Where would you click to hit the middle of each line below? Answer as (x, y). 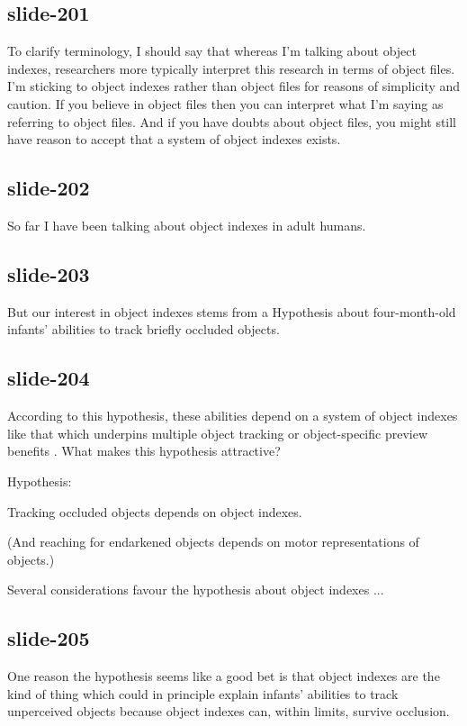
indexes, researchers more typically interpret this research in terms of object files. (231, 68)
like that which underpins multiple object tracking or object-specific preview (217, 433)
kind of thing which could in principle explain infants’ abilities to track (203, 693)
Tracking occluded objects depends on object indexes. (155, 511)
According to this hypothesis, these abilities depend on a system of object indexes (233, 416)
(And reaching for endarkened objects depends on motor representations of (213, 542)
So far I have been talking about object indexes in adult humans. (187, 225)
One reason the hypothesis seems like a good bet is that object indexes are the (224, 676)
